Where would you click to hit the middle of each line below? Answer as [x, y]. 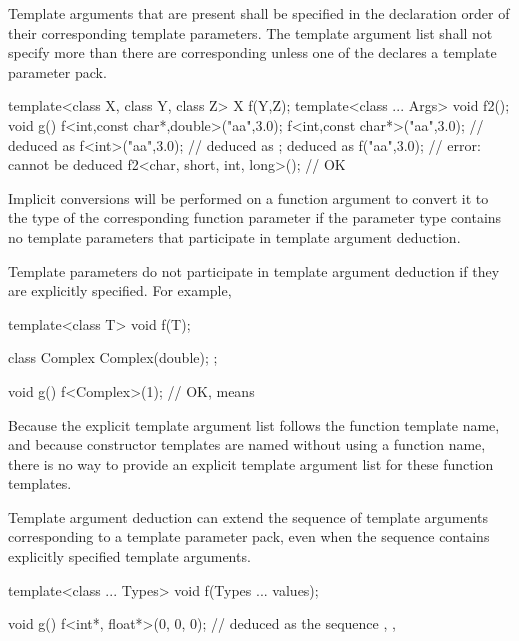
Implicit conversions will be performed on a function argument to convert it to [248, 197]
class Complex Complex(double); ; [113, 357]
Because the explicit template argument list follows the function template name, [254, 424]
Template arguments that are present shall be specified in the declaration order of [259, 13]
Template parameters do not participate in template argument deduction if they [254, 270]
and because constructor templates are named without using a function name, [247, 444]
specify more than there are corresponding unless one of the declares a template [252, 52]
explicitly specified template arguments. [129, 556]
